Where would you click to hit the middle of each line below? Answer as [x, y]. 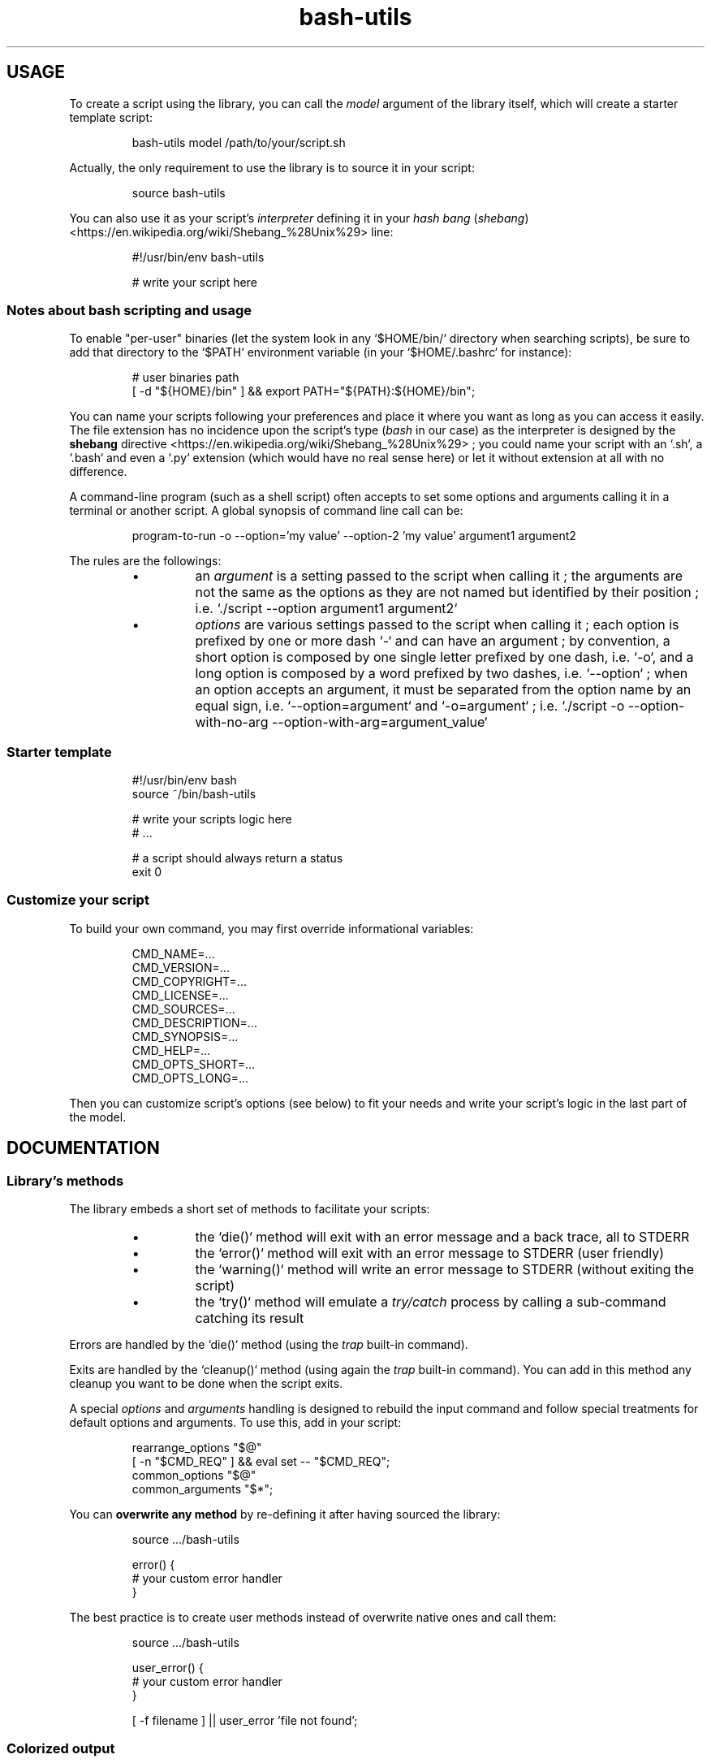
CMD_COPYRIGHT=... [189, 981]
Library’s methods [65, 1180]
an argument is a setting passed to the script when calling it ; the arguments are [439, 576]
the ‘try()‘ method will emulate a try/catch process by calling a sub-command [431, 1302]
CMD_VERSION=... [181, 967]
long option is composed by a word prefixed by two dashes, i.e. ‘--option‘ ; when [442, 674]
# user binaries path [185, 378]
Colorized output [61, 1749]
